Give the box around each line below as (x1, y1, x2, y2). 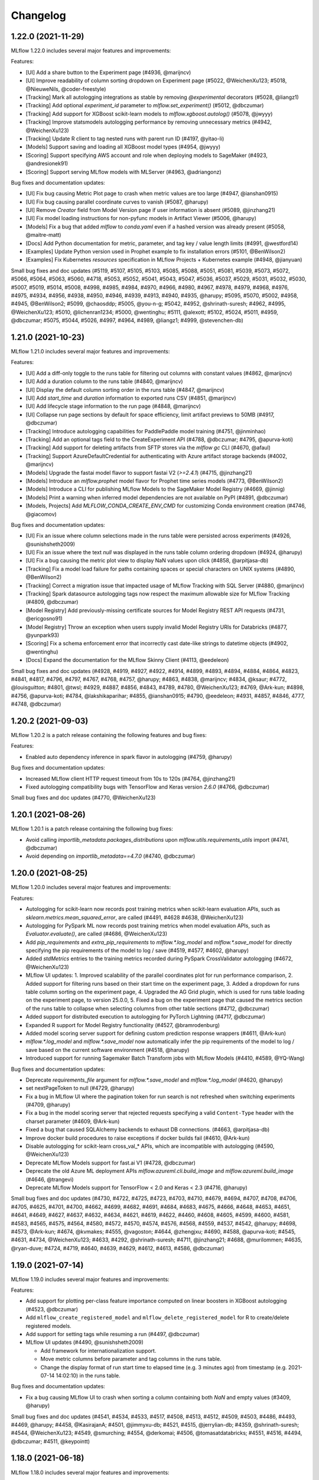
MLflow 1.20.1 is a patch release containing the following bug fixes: (11, 825, 174, 832)
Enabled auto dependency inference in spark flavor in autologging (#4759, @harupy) (25, 753, 233, 760)
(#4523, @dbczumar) (25, 1305, 79, 1312)
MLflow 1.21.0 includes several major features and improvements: (11, 348, 170, 355)
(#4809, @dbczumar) (25, 599, 79, 606)
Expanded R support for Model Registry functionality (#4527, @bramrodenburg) (25, 1021, 220, 1028)
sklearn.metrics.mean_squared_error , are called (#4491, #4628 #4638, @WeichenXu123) (25, 913, 244, 921)
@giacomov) (25, 510, 57, 517)
